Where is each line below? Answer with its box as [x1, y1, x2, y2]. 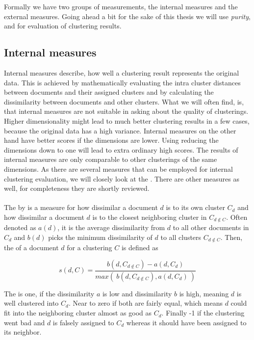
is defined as [121, 242, 158, 253]
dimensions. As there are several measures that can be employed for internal [4, 163, 233, 174]
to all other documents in [173, 222, 249, 233]
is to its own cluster [166, 202, 225, 212]
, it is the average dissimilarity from [57, 222, 165, 233]
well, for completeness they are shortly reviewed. [4, 183, 150, 193]
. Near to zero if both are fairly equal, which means [68, 298, 223, 308]
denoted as [4, 222, 36, 233]
